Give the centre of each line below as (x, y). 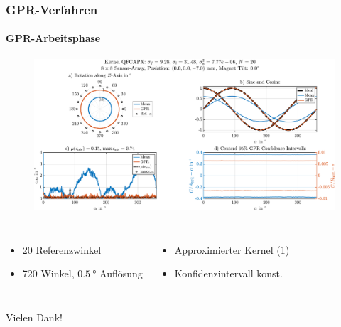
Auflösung (121, 273)
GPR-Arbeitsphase (53, 38)
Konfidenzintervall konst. (228, 273)
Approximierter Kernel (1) (232, 249)
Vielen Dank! (34, 317)
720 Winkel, (48, 273)
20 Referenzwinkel (62, 249)
